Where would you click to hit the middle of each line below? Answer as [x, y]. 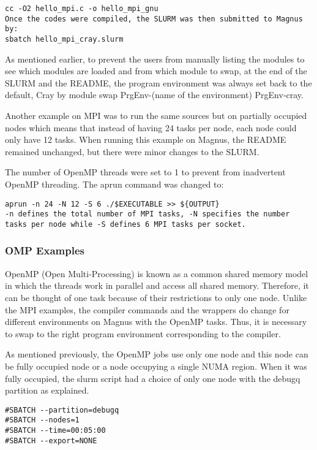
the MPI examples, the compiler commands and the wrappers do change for [147, 309]
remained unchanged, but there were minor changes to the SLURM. [132, 151]
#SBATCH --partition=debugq [62, 410]
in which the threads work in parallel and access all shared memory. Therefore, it [157, 285]
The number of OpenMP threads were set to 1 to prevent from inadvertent [145, 172]
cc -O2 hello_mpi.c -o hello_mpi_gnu [82, 9]
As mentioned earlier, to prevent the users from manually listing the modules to [155, 59]
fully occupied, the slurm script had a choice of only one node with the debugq [153, 378]
